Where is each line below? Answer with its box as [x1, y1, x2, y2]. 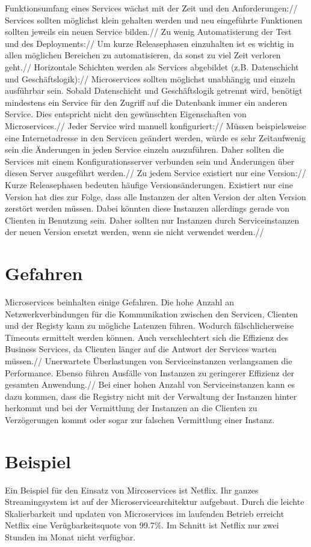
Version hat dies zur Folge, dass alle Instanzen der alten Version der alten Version [5, 190, 306, 203]
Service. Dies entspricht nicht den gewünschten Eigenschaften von [5, 108, 247, 120]
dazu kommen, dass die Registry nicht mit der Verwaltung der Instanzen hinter [5, 390, 297, 402]
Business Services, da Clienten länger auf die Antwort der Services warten [5, 343, 277, 355]
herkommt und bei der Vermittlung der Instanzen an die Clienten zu [5, 402, 257, 414]
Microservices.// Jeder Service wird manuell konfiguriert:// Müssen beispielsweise [5, 119, 306, 132]
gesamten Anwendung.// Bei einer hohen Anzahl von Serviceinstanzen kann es [5, 378, 295, 391]
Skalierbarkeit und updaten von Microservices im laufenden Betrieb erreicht [5, 507, 285, 519]
